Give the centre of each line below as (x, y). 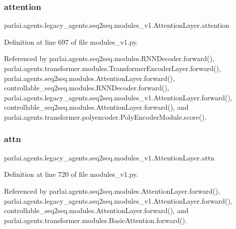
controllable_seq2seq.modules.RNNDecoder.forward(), (87, 88)
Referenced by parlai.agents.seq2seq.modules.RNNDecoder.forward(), (109, 58)
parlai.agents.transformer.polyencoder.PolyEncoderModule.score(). (105, 116)
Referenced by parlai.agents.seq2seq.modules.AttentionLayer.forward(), (112, 191)
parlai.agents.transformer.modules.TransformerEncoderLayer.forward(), (113, 68)
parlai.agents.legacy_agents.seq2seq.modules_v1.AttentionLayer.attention (117, 25)
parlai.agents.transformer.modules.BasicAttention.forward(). (96, 220)
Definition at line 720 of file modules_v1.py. (71, 174)
